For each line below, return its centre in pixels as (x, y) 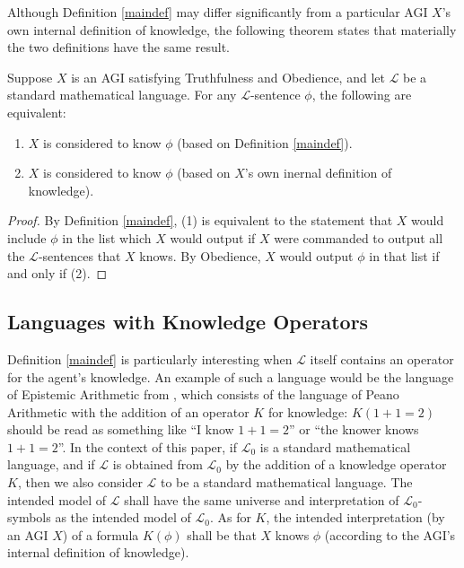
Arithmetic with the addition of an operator (128, 411)
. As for (230, 517)
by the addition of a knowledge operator (336, 464)
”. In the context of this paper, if (148, 446)
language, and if (51, 464)
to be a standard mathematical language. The (287, 482)
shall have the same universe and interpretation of (262, 499)
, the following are (362, 95)
